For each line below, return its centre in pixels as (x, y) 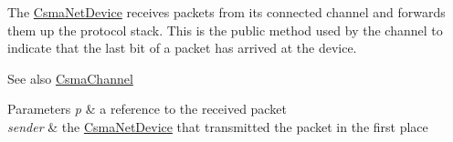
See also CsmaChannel (70, 78)
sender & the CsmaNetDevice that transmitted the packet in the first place (218, 126)
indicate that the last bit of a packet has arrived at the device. (182, 48)
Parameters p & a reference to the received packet (147, 109)
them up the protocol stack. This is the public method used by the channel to (225, 30)
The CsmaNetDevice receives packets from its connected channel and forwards (226, 12)
